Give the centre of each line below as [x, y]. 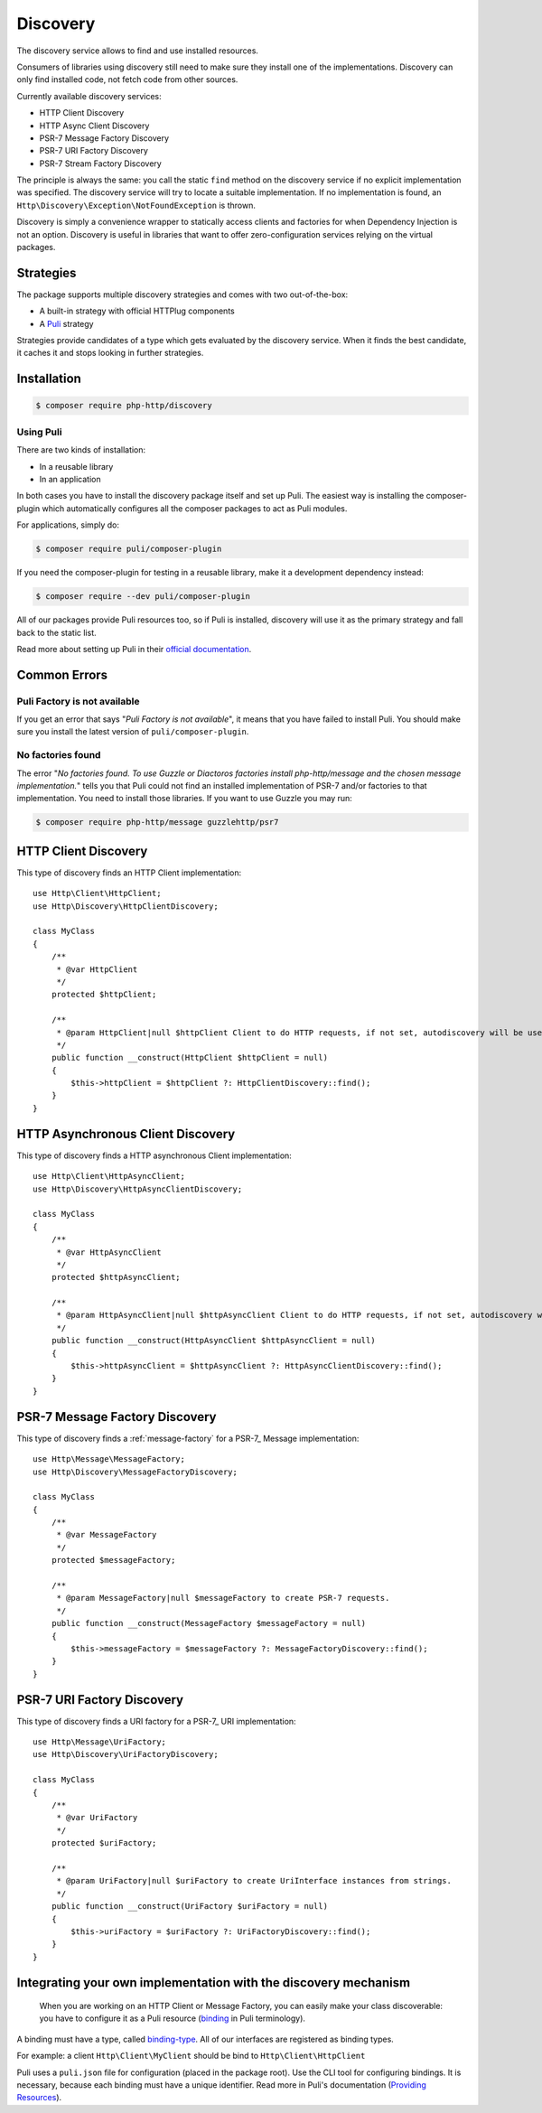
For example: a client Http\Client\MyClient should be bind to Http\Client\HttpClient [191, 2056]
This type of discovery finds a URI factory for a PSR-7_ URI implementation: [157, 1721]
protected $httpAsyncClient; [116, 1277]
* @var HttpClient [97, 969]
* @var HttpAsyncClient [109, 1252]
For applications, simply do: [68, 525]
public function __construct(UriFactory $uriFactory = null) [190, 1907]
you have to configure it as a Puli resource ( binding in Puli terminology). [173, 2018]
